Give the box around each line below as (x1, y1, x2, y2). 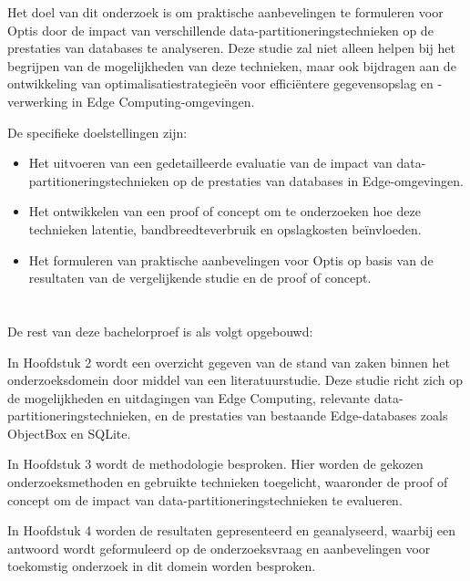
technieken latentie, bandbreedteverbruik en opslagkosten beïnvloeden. (28, 219, 422, 238)
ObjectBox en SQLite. (7, 423, 131, 442)
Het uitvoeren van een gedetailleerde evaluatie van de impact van (28, 153, 393, 172)
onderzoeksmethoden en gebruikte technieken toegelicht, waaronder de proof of (7, 472, 448, 492)
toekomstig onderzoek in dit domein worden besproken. (7, 556, 316, 576)
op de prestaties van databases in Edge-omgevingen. (173, 171, 464, 190)
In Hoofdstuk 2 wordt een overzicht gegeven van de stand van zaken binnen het (7, 352, 450, 371)
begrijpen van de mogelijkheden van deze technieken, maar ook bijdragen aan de (7, 56, 456, 75)
